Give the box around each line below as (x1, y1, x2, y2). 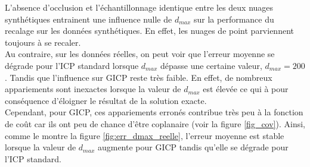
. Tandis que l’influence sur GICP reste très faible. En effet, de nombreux (5, 71, 272, 83)
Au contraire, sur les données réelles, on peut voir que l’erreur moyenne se (5, 48, 275, 60)
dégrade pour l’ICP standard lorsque (5, 59, 139, 71)
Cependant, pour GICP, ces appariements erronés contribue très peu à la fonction (5, 106, 303, 118)
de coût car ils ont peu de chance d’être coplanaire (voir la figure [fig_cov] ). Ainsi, (5, 117, 305, 130)
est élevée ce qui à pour (203, 83, 289, 95)
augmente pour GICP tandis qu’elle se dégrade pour (97, 141, 289, 153)
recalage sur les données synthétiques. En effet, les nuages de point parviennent (5, 24, 294, 37)
